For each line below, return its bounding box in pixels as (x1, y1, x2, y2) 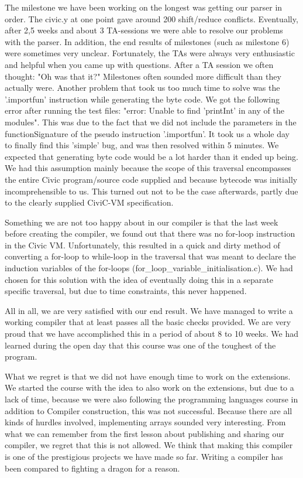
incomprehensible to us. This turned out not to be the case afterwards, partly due (5, 185, 298, 197)
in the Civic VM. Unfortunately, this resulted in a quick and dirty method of (5, 238, 280, 251)
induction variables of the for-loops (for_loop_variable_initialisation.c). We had (5, 262, 293, 274)
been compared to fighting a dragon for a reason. (5, 462, 180, 474)
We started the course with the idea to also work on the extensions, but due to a (5, 381, 294, 394)
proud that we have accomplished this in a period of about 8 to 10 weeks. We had (5, 327, 298, 340)
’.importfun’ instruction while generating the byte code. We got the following (5, 93, 280, 105)
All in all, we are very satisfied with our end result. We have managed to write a (5, 304, 293, 316)
